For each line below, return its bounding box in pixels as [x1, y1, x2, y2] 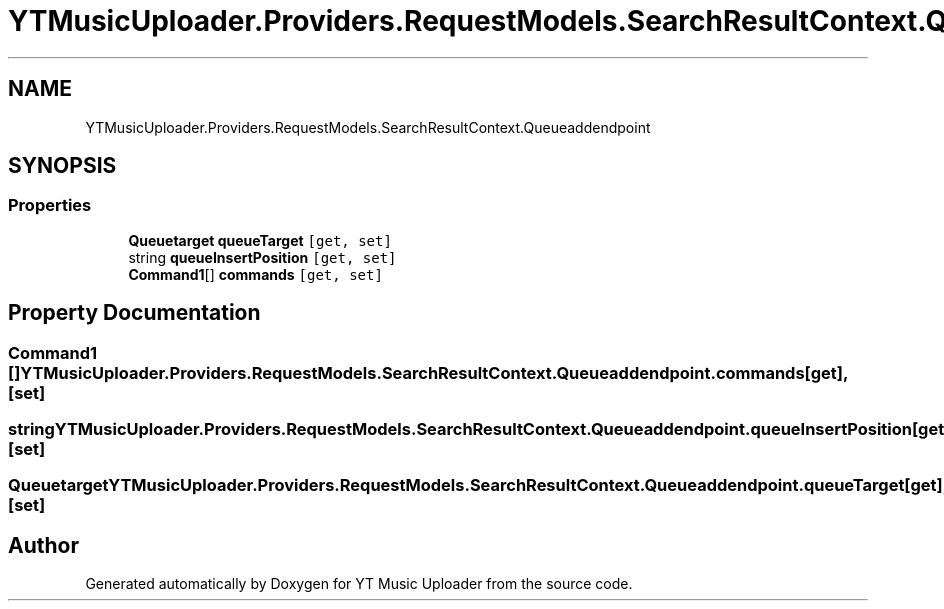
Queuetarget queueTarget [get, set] [128, 231, 392, 249]
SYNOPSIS [8, 153, 117, 179]
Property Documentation [8, 300, 261, 326]
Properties [8, 195, 92, 216]
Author [8, 532, 79, 558]
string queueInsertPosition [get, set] [128, 248, 397, 266]
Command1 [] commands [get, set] [128, 265, 383, 283]
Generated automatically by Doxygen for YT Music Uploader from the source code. [85, 575, 633, 593]
